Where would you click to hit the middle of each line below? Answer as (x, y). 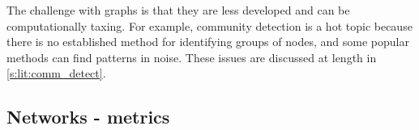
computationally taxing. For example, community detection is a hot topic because (209, 25)
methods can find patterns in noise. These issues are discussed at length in (192, 57)
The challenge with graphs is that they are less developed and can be (178, 10)
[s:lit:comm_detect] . (56, 73)
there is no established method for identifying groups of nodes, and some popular (208, 42)
